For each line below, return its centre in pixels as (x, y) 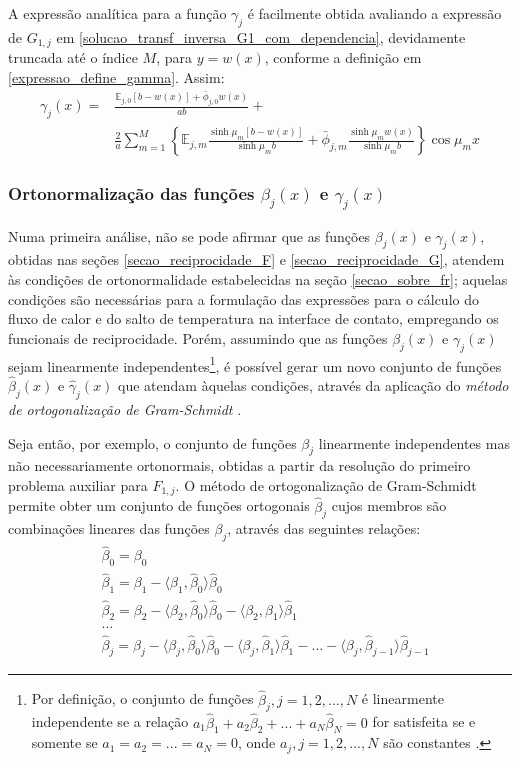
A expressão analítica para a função (117, 13)
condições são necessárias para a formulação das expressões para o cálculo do (243, 298)
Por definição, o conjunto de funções (142, 698)
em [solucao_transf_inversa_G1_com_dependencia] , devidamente (261, 36)
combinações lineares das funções (109, 528)
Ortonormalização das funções (131, 193)
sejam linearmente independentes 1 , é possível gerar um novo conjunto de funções (255, 364)
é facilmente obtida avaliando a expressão (374, 13)
